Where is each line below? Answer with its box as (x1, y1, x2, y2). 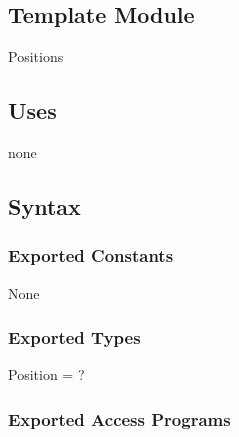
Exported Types (8, 325, 141, 350)
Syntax (8, 190, 81, 221)
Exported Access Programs (8, 406, 231, 431)
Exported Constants (8, 243, 174, 268)
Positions (8, 46, 64, 67)
